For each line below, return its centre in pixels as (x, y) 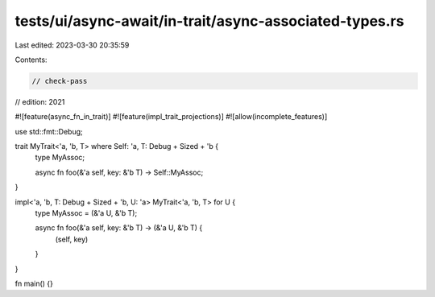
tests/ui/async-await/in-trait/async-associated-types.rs (209, 21)
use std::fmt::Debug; (49, 131)
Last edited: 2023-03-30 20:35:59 (72, 45)
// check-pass (60, 81)
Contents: (31, 60)
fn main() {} (34, 283)
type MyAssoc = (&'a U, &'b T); (86, 213)
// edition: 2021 (40, 101)
